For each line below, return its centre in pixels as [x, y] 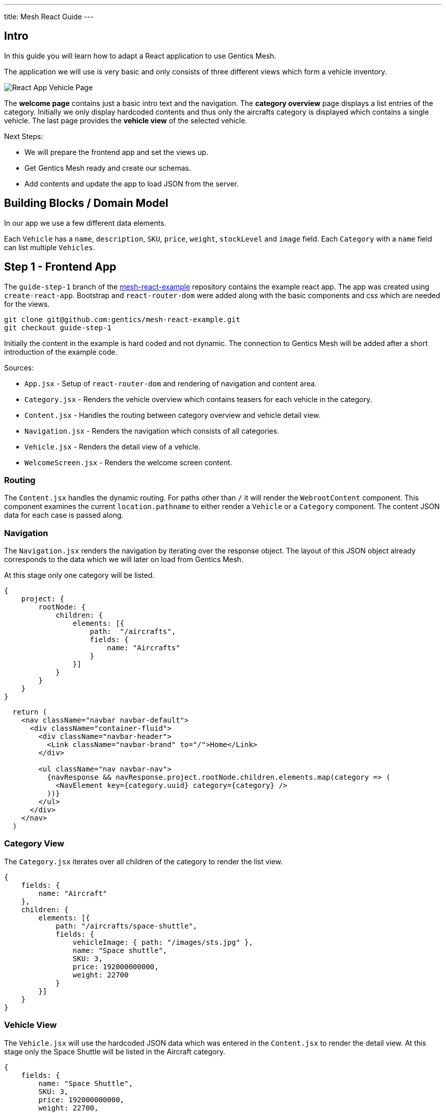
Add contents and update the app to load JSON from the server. [132, 183]
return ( [30, 712]
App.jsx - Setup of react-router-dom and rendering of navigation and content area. [171, 383]
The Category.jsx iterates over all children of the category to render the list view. [144, 861]
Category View [34, 844]
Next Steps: [24, 136]
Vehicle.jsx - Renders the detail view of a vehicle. [113, 446]
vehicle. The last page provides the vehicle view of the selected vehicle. [126, 120]
